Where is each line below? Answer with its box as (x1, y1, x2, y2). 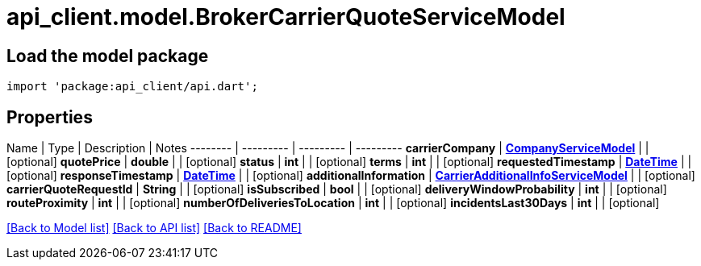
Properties (6, 106, 93, 127)
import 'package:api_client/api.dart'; (6, 80, 258, 94)
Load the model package (6, 45, 209, 66)
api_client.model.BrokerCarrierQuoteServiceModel (6, 3, 565, 31)
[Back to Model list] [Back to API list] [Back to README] (6, 221, 302, 235)
